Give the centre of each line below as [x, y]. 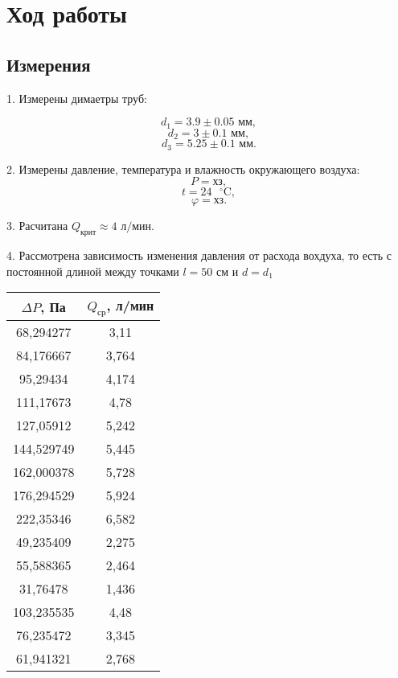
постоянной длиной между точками [93, 271]
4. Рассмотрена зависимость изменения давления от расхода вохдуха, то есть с [199, 255]
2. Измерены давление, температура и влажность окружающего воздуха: [183, 168]
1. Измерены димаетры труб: [77, 98]
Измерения [49, 64]
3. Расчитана [37, 226]
